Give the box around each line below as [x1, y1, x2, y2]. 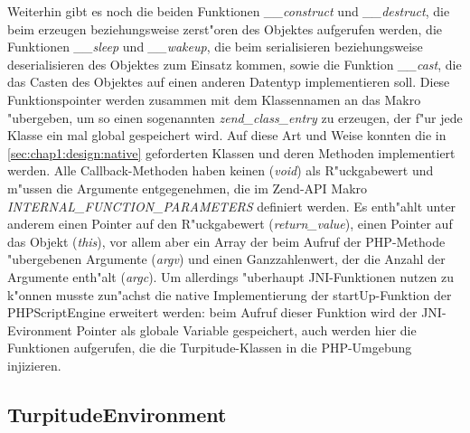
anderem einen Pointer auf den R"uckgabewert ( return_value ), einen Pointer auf [7, 214, 453, 233]
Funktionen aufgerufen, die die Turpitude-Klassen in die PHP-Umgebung [7, 338, 412, 357]
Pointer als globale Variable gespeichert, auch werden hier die [76, 320, 417, 339]
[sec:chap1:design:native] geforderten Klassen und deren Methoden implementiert [7, 143, 456, 162]
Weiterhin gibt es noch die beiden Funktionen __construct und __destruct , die [7, 2, 450, 20]
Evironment [7, 320, 72, 339]
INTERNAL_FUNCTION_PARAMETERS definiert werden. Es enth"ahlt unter [7, 196, 456, 215]
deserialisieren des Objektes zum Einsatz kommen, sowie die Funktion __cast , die [7, 54, 462, 73]
